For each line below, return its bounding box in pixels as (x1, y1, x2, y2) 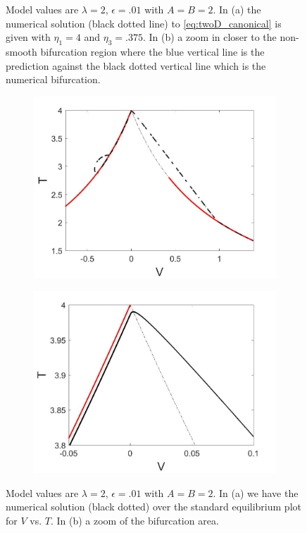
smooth (6, 44, 37, 59)
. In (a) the (213, 2, 261, 16)
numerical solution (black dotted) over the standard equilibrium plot (6, 499, 301, 514)
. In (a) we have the (213, 485, 299, 500)
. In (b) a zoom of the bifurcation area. (50, 513, 219, 527)
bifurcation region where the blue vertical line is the (40, 44, 265, 59)
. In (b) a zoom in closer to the (142, 30, 277, 44)
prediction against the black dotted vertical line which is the (6, 58, 266, 73)
